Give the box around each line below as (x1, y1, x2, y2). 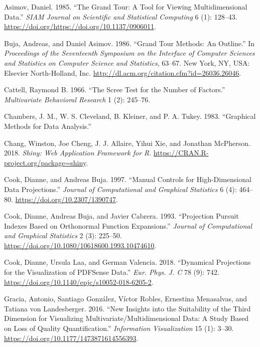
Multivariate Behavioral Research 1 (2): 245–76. (4, 94, 151, 104)
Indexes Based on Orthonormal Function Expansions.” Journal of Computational (4, 220, 252, 231)
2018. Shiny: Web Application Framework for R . (4, 147, 152, 158)
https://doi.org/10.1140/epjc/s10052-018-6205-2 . (4, 276, 154, 287)
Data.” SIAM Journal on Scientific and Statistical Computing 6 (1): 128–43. (4, 11, 237, 22)
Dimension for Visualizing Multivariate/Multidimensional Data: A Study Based (4, 313, 249, 323)
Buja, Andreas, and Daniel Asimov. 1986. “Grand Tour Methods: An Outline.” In (4, 38, 255, 48)
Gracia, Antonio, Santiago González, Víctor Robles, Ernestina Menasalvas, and (4, 293, 247, 304)
